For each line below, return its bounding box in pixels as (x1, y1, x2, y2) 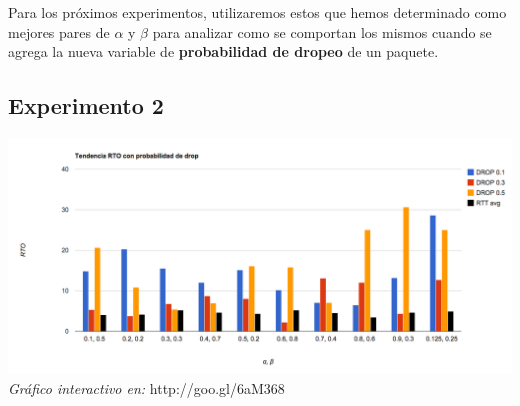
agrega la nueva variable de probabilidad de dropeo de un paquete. (8, 41, 439, 62)
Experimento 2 (8, 90, 164, 121)
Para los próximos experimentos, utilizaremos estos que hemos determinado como (8, 2, 507, 22)
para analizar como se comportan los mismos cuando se (152, 21, 492, 42)
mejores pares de (8, 21, 110, 42)
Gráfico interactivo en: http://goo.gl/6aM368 (8, 377, 285, 398)
